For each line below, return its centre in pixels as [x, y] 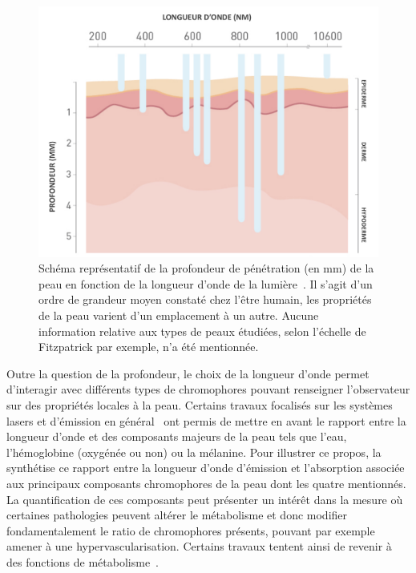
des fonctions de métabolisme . [83, 561]
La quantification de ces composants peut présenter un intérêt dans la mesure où [205, 499]
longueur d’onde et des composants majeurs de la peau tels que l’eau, [177, 436]
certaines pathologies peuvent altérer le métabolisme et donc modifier [177, 515]
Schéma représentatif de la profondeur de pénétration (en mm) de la [206, 268]
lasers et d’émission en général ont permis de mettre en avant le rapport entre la [206, 420]
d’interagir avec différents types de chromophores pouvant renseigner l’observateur [208, 389]
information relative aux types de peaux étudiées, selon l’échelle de [202, 331]
